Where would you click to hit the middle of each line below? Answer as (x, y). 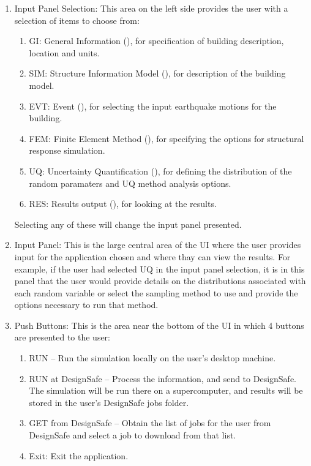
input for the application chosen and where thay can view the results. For (152, 256)
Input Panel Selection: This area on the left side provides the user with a (151, 8)
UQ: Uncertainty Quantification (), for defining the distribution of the (160, 171)
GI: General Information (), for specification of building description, (156, 41)
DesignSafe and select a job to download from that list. (133, 435)
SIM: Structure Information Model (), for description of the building (157, 73)
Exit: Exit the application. (79, 455)
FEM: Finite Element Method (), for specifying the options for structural (167, 138)
